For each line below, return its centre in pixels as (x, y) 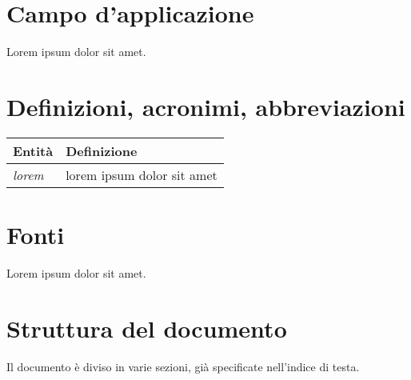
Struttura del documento (147, 328)
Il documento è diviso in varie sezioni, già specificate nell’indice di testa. (183, 366)
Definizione (102, 150)
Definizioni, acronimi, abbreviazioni (206, 106)
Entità (33, 150)
